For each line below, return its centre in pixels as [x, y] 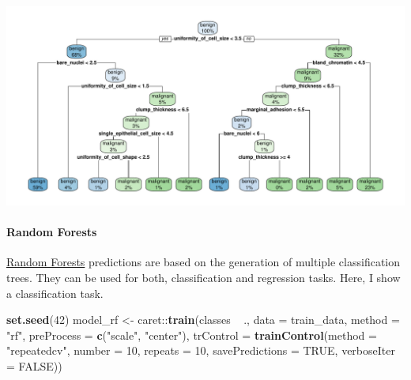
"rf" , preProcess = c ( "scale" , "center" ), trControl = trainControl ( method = [192, 335]
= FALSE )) [34, 365]
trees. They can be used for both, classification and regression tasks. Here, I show [204, 277]
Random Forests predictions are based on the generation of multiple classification [204, 262]
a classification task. [55, 293]
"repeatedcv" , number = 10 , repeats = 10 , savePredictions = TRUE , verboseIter [201, 350]
